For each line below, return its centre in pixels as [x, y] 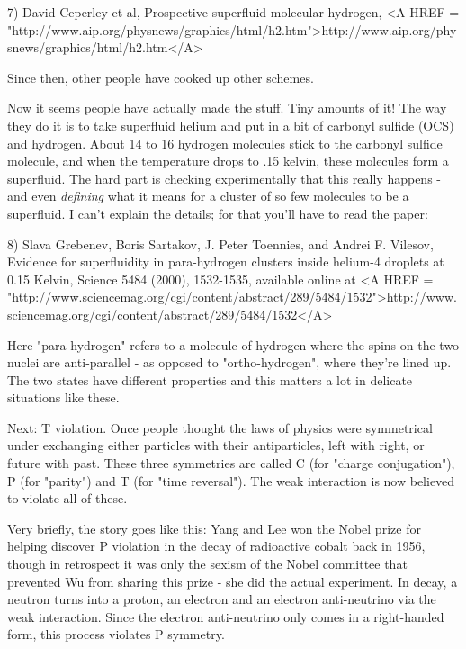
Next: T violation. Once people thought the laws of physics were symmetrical [220, 427]
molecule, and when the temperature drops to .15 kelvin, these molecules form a [228, 161]
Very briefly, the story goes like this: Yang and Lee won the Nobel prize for [214, 528]
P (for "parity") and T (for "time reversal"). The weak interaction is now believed [231, 480]
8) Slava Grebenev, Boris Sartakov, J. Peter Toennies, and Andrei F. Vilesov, [220, 243]
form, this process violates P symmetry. [116, 634]
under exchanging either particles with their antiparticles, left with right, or [216, 445]
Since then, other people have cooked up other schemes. [161, 77]
